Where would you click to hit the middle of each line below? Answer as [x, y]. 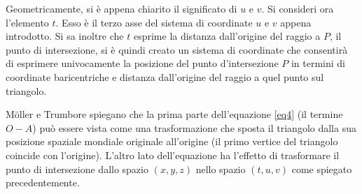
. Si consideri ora [298, 8]
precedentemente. [43, 182]
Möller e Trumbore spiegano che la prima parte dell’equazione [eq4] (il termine [174, 114]
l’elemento [27, 22]
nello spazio [221, 169]
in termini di [318, 63]
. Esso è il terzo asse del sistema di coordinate [154, 22]
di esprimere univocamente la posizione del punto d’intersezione [142, 63]
